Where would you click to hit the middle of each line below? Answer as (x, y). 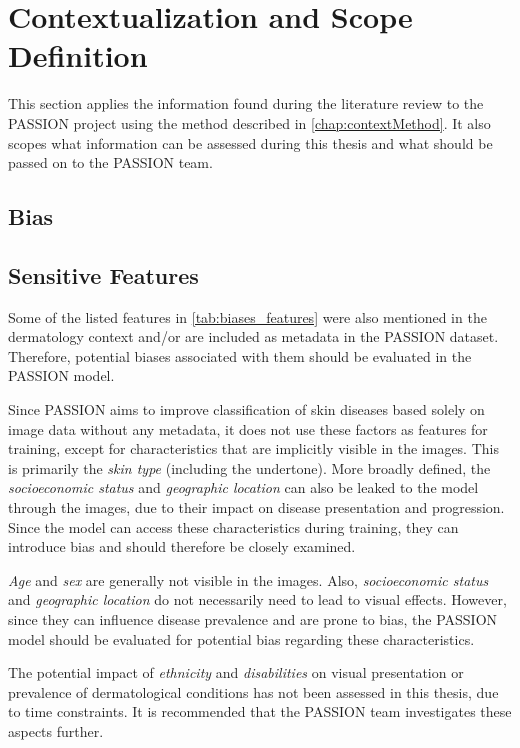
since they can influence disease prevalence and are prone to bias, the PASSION (253, 618)
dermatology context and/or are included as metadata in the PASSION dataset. (253, 336)
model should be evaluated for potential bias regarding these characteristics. (241, 638)
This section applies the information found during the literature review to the (246, 103)
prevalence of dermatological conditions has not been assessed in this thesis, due (253, 691)
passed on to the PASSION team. (110, 162)
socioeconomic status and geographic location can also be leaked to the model (243, 487)
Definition (78, 55)
